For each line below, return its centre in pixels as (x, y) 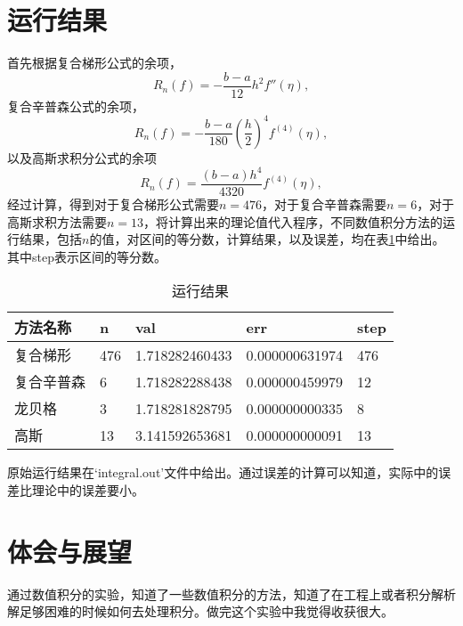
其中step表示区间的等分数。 (87, 256)
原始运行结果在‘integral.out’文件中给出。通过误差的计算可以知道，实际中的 (223, 472)
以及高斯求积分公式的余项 (82, 157)
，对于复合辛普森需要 (325, 204)
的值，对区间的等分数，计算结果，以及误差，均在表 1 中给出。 (267, 239)
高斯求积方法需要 (57, 221)
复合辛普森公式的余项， (76, 106)
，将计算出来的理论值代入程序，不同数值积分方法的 (293, 221)
